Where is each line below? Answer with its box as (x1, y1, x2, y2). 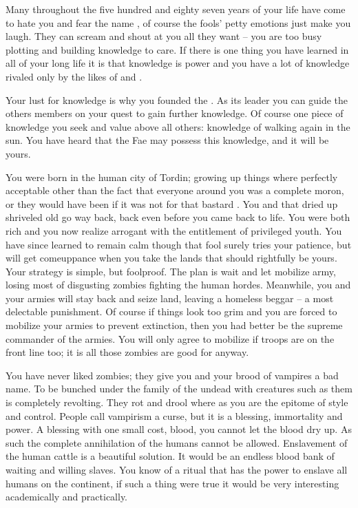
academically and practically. (6, 489, 128, 504)
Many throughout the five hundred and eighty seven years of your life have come (6, 2, 346, 16)
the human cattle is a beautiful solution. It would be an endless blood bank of (6, 449, 335, 463)
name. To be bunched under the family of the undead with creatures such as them (6, 381, 352, 396)
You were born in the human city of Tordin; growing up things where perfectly (6, 169, 338, 184)
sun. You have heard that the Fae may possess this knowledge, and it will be (6, 133, 329, 147)
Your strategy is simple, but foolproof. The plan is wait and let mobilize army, (6, 264, 336, 278)
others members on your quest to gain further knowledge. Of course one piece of (6, 106, 344, 120)
